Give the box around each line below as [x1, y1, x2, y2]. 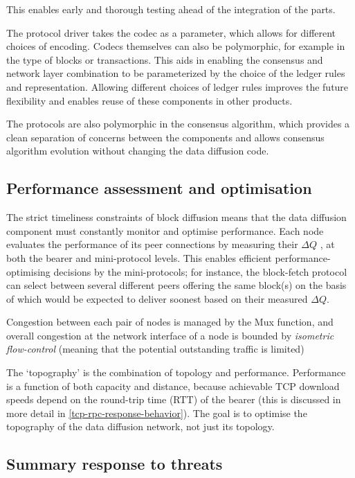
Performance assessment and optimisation [6, 177, 312, 199]
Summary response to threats [6, 453, 223, 475]
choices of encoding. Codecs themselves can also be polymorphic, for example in [6, 39, 345, 53]
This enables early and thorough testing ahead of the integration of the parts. [6, 2, 336, 16]
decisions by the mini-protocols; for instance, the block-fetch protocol [53, 264, 347, 278]
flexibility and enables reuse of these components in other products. [6, 93, 293, 107]
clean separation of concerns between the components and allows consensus [6, 130, 325, 144]
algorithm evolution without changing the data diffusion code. [6, 143, 269, 158]
